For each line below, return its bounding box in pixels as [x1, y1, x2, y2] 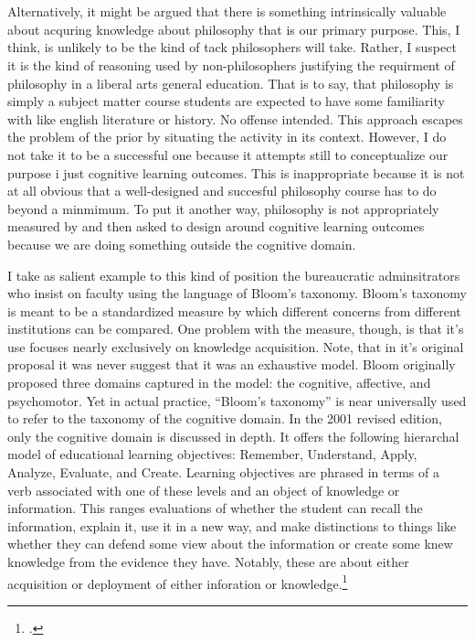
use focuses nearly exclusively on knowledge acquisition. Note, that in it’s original [7, 337, 464, 356]
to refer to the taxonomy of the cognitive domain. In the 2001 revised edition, [7, 409, 442, 428]
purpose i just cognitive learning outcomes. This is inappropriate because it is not [7, 163, 465, 182]
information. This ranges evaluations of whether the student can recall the [7, 498, 423, 518]
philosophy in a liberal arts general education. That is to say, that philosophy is [7, 73, 454, 92]
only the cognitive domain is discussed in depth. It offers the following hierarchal [7, 426, 459, 445]
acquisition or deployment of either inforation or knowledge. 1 [7, 571, 348, 593]
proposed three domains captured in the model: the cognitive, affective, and [7, 373, 431, 392]
